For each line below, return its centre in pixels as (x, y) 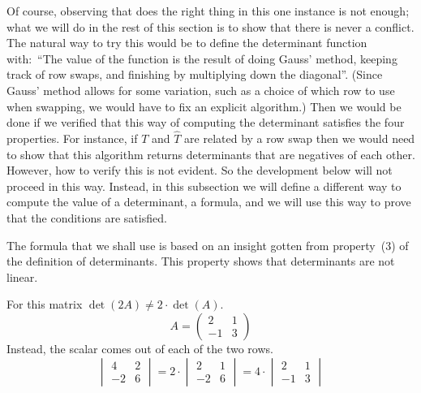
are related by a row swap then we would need (300, 138)
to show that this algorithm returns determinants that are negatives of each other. (211, 154)
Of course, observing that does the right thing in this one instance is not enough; (208, 11)
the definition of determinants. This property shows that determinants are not (201, 261)
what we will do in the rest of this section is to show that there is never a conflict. (210, 26)
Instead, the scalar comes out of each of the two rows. (140, 348)
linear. (22, 276)
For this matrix (45, 304)
